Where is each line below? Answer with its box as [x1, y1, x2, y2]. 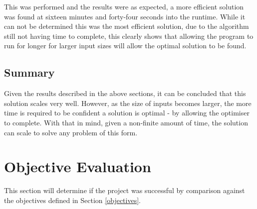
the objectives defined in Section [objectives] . [4, 195, 141, 205]
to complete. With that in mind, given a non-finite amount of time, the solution [4, 117, 248, 127]
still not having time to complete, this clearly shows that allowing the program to [4, 30, 254, 41]
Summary [4, 65, 55, 80]
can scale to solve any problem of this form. [4, 127, 138, 137]
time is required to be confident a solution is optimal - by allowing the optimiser [4, 107, 250, 118]
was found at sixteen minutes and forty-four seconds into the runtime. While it [4, 11, 246, 21]
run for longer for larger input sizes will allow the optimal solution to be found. [4, 40, 247, 51]
